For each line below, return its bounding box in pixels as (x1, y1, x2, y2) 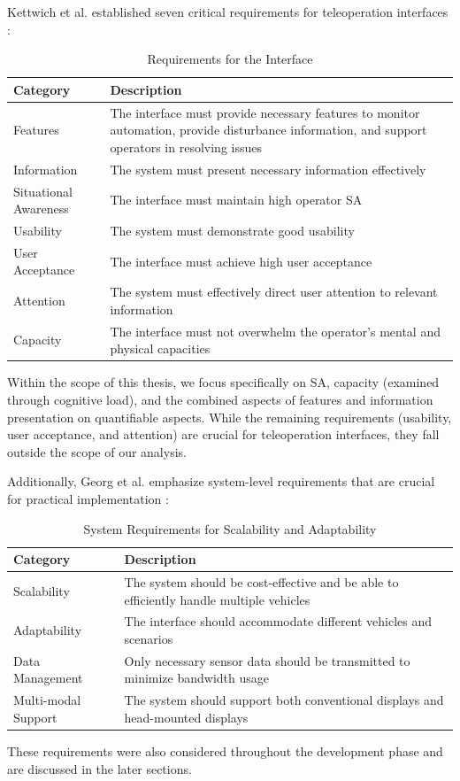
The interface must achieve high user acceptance (110, 251, 372, 270)
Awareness (13, 199, 69, 218)
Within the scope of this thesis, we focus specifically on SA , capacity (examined (7, 373, 440, 391)
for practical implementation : (7, 489, 169, 507)
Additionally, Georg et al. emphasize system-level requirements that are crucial (7, 472, 435, 491)
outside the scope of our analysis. (7, 442, 187, 460)
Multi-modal (13, 691, 81, 709)
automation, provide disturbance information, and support (110, 120, 427, 139)
